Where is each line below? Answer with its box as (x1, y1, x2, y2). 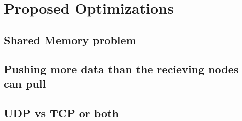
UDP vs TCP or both (4, 105, 119, 120)
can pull (4, 75, 46, 91)
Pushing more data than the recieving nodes (4, 61, 239, 76)
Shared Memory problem (4, 32, 136, 47)
